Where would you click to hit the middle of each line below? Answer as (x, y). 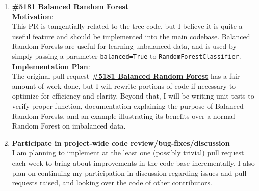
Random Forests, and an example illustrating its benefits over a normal (123, 116)
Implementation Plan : (51, 66)
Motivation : (33, 16)
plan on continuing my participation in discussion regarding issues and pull (129, 172)
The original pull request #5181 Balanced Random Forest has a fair (126, 76)
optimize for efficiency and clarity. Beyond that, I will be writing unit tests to (133, 96)
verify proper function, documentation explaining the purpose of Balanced (128, 106)
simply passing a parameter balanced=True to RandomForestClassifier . (126, 56)
